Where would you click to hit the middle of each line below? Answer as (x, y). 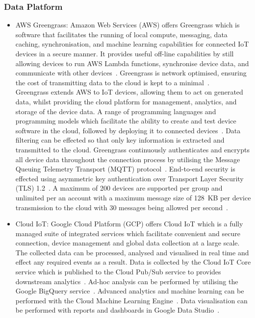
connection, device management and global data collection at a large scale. (127, 243)
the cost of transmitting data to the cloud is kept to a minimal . (112, 82)
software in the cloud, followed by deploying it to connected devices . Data (128, 130)
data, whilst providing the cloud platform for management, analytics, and (126, 101)
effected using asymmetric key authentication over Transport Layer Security (129, 178)
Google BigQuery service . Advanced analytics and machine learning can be (130, 291)
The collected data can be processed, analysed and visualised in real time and (132, 252)
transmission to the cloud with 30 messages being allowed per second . (122, 207)
